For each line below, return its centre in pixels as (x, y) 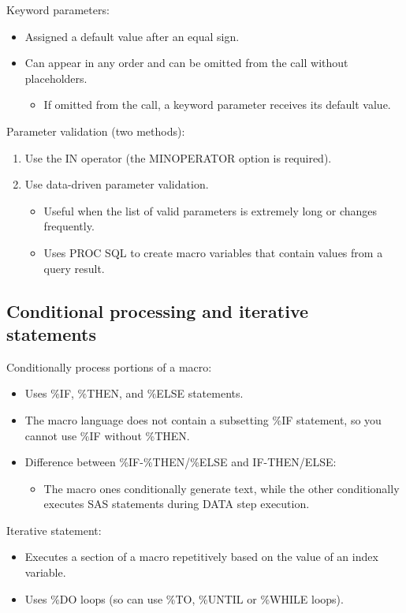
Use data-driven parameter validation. (117, 184)
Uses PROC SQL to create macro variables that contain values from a (213, 252)
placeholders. (56, 78)
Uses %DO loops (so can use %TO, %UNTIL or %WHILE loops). (184, 598)
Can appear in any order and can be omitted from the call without (186, 63)
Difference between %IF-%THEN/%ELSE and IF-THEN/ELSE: (181, 462)
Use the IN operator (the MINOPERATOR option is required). (178, 157)
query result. (74, 268)
